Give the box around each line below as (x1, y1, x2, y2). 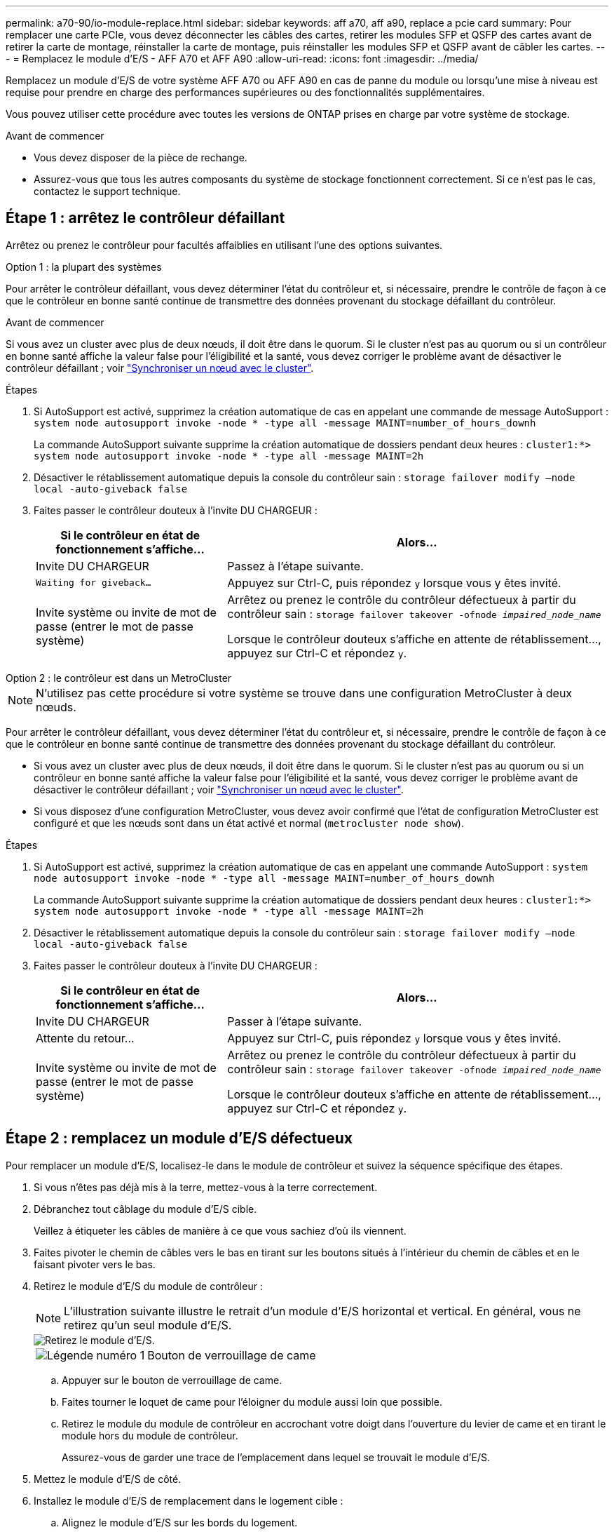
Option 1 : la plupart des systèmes (6, 260, 162, 273)
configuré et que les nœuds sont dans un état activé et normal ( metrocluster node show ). (34, 817, 464, 829)
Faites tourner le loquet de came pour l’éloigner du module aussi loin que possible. (62, 1395, 443, 1408)
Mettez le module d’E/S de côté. (34, 1472, 182, 1485)
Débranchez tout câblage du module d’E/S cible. (34, 1202, 257, 1215)
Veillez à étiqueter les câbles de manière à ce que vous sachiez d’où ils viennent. (34, 1224, 407, 1237)
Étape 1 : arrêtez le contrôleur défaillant (6, 209, 285, 227)
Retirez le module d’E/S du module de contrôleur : (34, 1279, 263, 1292)
